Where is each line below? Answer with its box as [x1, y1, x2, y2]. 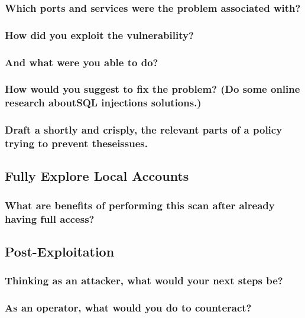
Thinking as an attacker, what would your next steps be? [5, 273, 283, 288]
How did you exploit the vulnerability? [5, 27, 194, 42]
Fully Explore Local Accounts [5, 167, 189, 185]
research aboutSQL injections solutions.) [5, 95, 202, 110]
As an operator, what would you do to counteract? [5, 300, 252, 315]
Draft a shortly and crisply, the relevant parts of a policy [5, 122, 283, 137]
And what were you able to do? [5, 54, 158, 69]
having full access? [5, 211, 95, 226]
